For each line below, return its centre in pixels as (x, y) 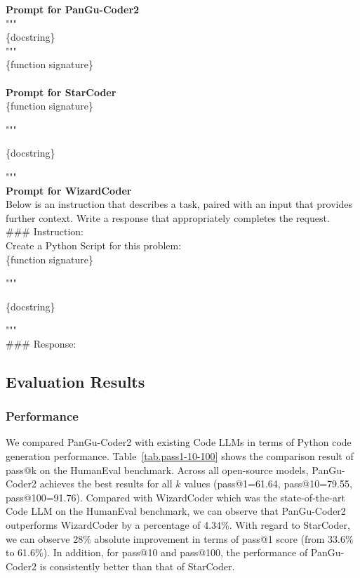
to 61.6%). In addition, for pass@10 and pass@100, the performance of (157, 552)
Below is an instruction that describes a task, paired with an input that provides (179, 204)
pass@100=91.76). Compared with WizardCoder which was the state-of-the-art (175, 497)
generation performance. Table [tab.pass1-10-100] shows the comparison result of (180, 456)
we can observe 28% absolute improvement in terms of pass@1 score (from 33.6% (180, 538)
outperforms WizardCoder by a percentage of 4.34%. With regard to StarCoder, (178, 525)
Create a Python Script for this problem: (94, 245)
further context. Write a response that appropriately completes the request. (168, 217)
